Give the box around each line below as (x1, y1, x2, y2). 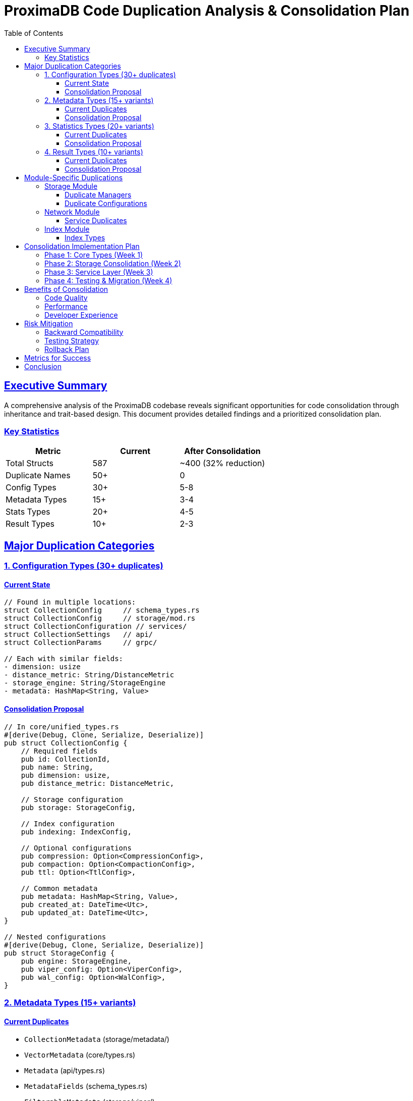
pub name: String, (21, 763, 94, 771)
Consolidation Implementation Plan (24, 241, 140, 251)
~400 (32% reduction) (180, 458, 265, 469)
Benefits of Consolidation (24, 284, 108, 293)
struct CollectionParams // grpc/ (4, 638, 157, 647)
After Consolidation (184, 446, 261, 457)
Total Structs (6, 458, 53, 469)
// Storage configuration (21, 795, 124, 804)
